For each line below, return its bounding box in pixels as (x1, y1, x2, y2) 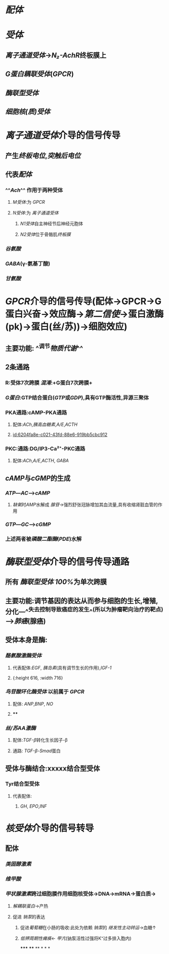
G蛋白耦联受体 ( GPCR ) (5, 70, 74, 79)
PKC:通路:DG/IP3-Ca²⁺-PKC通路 (5, 445, 86, 452)
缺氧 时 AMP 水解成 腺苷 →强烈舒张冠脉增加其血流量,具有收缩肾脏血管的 (12, 502, 158, 508)
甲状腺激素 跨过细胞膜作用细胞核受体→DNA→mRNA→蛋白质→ (5, 890, 156, 897)
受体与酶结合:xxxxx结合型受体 (5, 764, 100, 773)
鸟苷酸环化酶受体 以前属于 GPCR (5, 688, 85, 695)
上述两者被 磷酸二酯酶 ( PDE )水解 (5, 535, 82, 542)
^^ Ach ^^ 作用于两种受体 (5, 187, 63, 194)
